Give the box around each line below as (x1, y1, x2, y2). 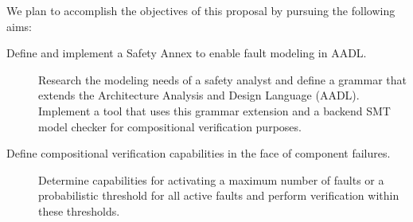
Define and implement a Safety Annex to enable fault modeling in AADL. (6, 45, 367, 61)
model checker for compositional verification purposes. (38, 118, 302, 134)
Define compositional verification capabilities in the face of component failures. (6, 145, 391, 162)
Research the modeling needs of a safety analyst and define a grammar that (38, 71, 407, 88)
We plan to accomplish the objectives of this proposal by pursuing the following (6, 2, 395, 18)
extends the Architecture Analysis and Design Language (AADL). (38, 87, 360, 103)
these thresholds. (38, 202, 120, 219)
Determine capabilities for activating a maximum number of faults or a (38, 171, 384, 188)
